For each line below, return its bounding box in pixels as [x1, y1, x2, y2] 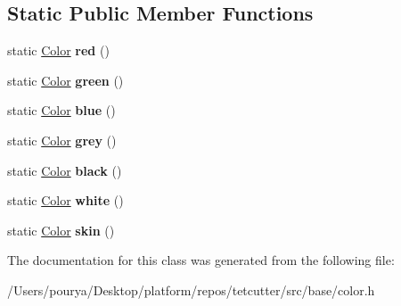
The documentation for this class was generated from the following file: [7, 251, 395, 269]
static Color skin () [7, 220, 115, 239]
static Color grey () [7, 130, 117, 149]
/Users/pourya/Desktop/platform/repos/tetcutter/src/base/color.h [7, 280, 375, 299]
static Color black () [7, 161, 122, 179]
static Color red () [7, 41, 110, 60]
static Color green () [7, 70, 124, 89]
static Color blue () [7, 101, 116, 120]
